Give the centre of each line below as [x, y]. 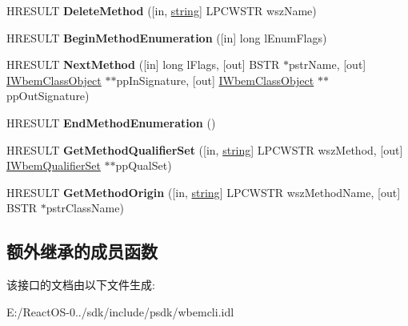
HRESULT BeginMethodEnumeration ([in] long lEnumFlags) [167, 37]
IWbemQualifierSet [54, 165]
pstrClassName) [85, 208]
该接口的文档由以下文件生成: [81, 285]
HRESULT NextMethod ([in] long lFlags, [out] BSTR [143, 64]
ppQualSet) [144, 165]
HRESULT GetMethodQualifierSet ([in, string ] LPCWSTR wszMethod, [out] [205, 149]
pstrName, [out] [328, 64]
